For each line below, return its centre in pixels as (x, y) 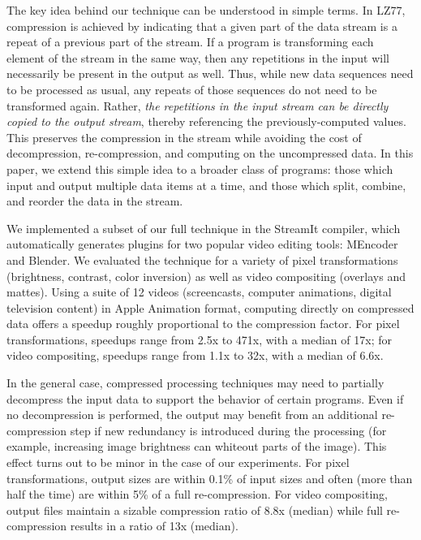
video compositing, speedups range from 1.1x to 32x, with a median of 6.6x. (195, 355)
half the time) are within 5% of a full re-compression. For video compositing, (197, 494)
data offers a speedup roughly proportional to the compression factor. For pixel (203, 324)
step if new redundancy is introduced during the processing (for (228, 430)
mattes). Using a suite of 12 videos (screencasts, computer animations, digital (199, 292)
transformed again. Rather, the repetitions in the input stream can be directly (198, 105)
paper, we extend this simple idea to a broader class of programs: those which (200, 168)
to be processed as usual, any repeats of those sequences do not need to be (192, 89)
